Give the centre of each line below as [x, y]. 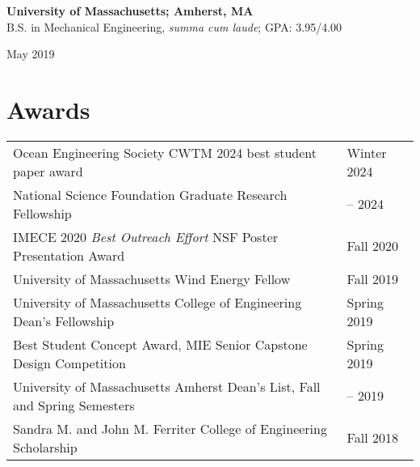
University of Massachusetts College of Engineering [157, 302]
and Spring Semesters [74, 405]
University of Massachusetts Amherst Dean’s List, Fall [167, 386]
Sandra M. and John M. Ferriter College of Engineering [170, 428]
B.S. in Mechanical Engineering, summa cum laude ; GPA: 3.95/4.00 [174, 26]
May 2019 [31, 54]
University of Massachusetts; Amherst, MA [130, 11]
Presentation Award [69, 255]
